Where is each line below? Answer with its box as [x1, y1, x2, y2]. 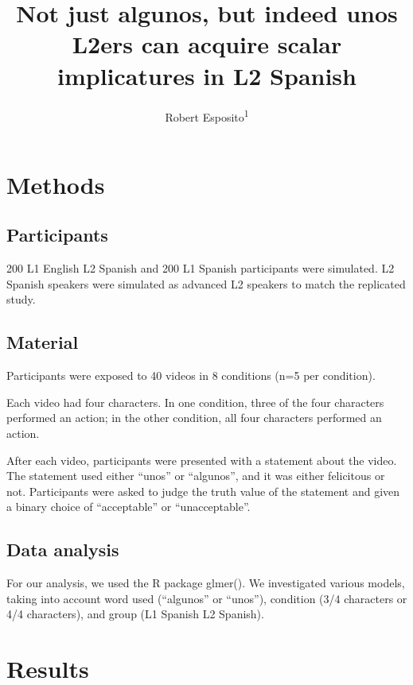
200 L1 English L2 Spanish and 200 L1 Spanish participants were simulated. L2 [6, 260, 395, 277]
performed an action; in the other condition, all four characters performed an [6, 409, 382, 426]
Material [6, 330, 79, 354]
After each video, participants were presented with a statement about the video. [6, 451, 397, 468]
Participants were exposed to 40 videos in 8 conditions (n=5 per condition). [6, 367, 376, 384]
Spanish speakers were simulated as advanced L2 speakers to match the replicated [6, 275, 406, 292]
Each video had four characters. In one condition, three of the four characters [6, 393, 384, 410]
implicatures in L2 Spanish [57, 59, 357, 91]
